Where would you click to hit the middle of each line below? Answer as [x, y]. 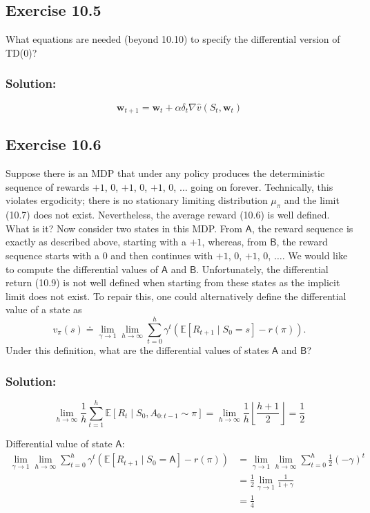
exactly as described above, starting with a [96, 242]
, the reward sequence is [302, 228]
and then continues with [162, 255]
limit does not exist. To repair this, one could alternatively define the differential [176, 296]
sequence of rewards [48, 186]
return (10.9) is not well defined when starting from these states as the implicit [173, 282]
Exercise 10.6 [53, 144]
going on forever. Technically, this [262, 186]
